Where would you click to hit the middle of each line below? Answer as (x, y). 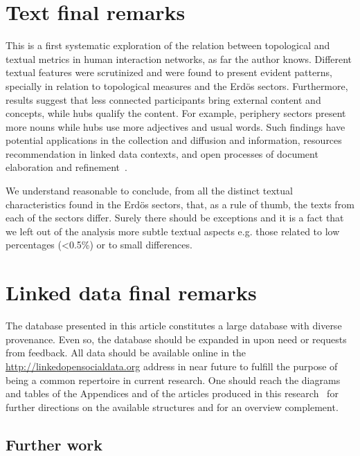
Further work (54, 444)
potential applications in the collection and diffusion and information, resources (174, 140)
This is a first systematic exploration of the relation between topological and (168, 45)
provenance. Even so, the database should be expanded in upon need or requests (176, 339)
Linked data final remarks (131, 292)
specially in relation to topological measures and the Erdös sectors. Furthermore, (177, 85)
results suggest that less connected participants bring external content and (163, 99)
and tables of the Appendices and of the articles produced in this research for (172, 393)
